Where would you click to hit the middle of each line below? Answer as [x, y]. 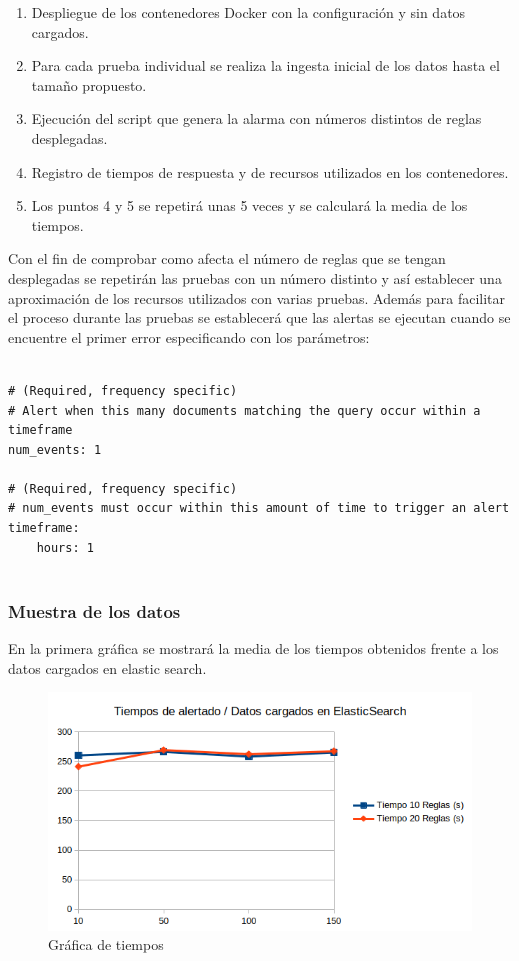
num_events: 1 [55, 449]
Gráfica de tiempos [106, 944]
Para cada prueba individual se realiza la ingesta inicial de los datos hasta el [265, 65]
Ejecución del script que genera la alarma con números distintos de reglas [256, 118]
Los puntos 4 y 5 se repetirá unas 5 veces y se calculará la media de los [249, 205]
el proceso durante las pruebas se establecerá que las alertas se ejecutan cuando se [259, 317]
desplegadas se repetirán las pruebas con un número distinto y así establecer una [255, 277]
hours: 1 [65, 547]
